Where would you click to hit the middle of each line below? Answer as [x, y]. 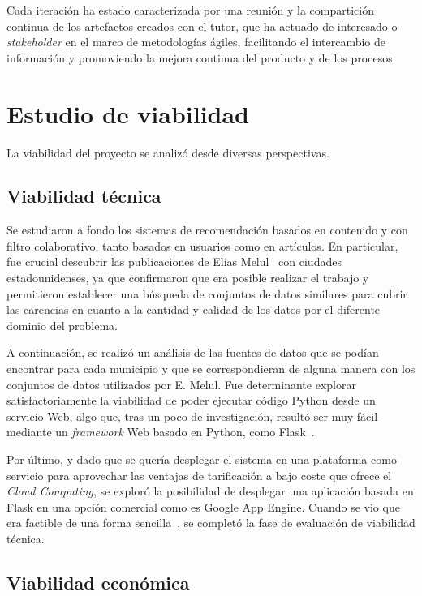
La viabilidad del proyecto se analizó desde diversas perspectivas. [168, 152]
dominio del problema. [62, 325]
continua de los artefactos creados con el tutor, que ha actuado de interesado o [202, 26]
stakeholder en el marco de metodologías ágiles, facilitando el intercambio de [196, 42]
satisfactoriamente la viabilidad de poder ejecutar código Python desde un [191, 400]
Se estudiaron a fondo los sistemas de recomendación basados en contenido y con [207, 230]
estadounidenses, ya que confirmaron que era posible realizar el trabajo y [188, 278]
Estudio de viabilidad [128, 113]
